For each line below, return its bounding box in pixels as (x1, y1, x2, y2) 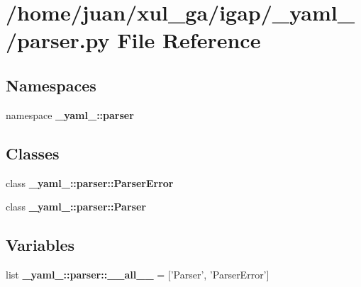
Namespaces (6, 74, 96, 96)
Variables (6, 234, 75, 256)
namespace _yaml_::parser (6, 107, 134, 122)
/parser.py (6, 26, 110, 55)
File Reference (117, 26, 261, 55)
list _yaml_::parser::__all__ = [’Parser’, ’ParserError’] (6, 266, 270, 281)
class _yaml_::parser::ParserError (6, 175, 174, 190)
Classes (6, 142, 60, 164)
